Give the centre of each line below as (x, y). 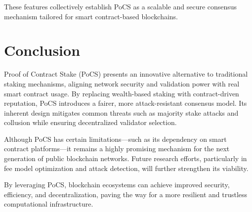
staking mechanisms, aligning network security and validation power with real (122, 83)
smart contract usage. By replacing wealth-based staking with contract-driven (122, 93)
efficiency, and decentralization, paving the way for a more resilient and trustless (126, 194)
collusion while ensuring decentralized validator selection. (90, 122)
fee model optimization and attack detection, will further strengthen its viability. (126, 168)
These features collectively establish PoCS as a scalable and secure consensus (121, 6)
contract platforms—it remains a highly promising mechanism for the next (117, 148)
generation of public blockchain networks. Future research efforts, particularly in (126, 158)
